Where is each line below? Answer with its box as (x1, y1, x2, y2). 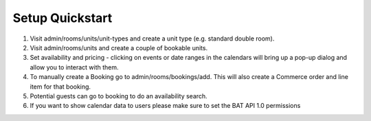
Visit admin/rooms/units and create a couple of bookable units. (30, 43, 208, 52)
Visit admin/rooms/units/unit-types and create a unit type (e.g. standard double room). (30, 34, 275, 43)
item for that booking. (30, 82, 91, 91)
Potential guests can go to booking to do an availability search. (30, 91, 207, 100)
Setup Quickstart (12, 10, 113, 25)
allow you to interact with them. (30, 63, 120, 71)
